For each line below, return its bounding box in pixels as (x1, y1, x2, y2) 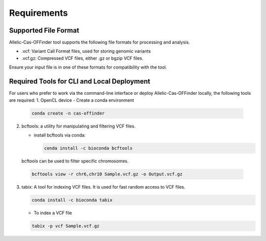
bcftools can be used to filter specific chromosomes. (21, 158, 129, 164)
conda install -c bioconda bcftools (44, 145, 133, 151)
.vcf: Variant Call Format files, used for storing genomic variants (21, 48, 151, 54)
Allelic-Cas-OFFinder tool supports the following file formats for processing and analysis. (9, 40, 190, 45)
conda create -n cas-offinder (32, 110, 105, 116)
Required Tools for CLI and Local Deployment (9, 77, 150, 86)
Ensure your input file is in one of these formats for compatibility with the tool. (9, 64, 167, 70)
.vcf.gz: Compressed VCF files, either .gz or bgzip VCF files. (21, 55, 144, 61)
